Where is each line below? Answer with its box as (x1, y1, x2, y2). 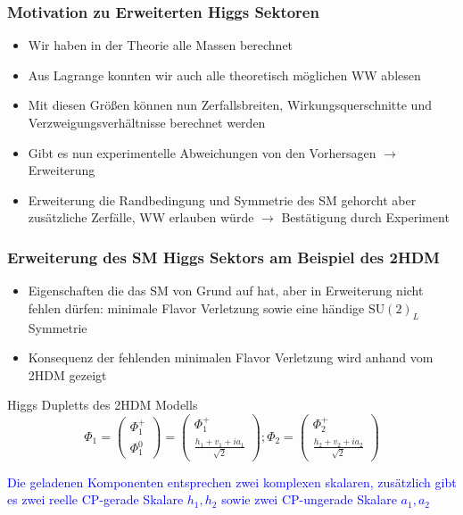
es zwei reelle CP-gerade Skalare (7, 490, 184, 509)
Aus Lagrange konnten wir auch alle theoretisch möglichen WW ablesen (28, 65, 421, 84)
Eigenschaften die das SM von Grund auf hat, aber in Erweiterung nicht (28, 281, 424, 300)
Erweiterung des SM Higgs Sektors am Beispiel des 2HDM (7, 245, 440, 268)
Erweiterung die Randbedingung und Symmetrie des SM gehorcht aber (28, 190, 417, 209)
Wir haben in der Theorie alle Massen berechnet (28, 36, 294, 54)
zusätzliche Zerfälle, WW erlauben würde (28, 208, 254, 227)
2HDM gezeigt (28, 365, 107, 384)
